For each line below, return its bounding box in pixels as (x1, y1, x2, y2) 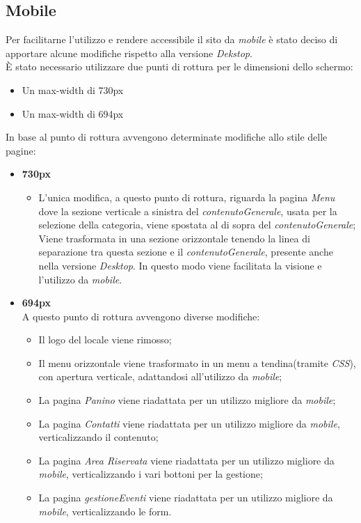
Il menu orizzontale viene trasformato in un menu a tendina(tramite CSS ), (38, 355, 356, 370)
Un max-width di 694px (22, 106, 124, 120)
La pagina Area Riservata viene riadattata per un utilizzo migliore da (38, 453, 335, 467)
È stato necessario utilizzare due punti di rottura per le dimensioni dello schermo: (6, 59, 353, 74)
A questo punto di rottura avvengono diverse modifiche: (22, 309, 260, 323)
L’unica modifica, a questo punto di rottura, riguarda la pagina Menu (38, 189, 335, 204)
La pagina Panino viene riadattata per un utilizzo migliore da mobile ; (38, 393, 336, 407)
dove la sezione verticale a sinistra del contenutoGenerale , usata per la (38, 203, 337, 218)
